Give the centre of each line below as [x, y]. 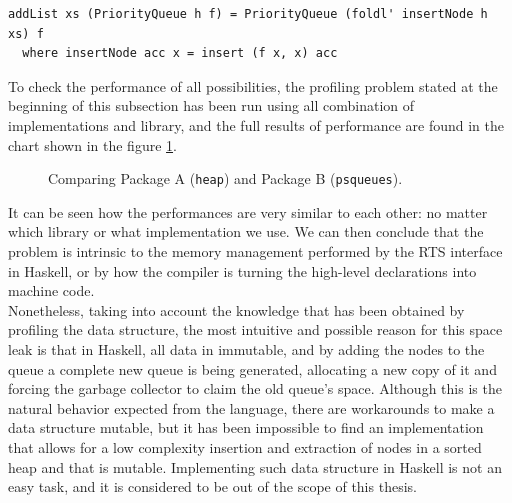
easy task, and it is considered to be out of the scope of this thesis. [212, 486]
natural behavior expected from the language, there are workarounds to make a [251, 407]
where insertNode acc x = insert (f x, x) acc [180, 53]
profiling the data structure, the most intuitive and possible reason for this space [255, 329]
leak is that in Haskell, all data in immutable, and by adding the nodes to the [246, 348]
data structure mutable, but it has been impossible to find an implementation [246, 427]
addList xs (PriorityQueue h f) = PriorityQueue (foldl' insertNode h [248, 14]
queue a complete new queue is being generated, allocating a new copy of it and [252, 368]
